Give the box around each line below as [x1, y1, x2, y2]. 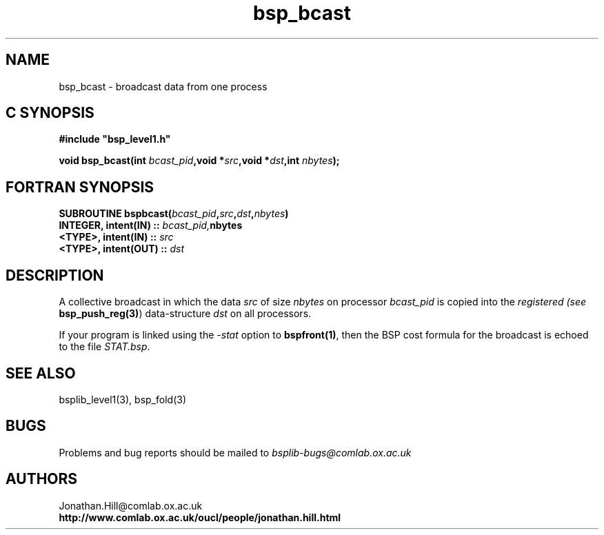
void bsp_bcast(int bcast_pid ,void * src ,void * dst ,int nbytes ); [59, 154, 340, 167]
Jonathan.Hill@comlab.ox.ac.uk [59, 499, 203, 512]
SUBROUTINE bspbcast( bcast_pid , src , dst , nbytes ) [59, 208, 289, 220]
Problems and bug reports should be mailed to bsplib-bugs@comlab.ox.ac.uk [59, 446, 412, 458]
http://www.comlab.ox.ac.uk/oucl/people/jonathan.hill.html [59, 511, 341, 523]
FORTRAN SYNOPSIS [6, 178, 154, 196]
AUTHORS [6, 470, 78, 488]
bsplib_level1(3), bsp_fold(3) [59, 393, 186, 405]
